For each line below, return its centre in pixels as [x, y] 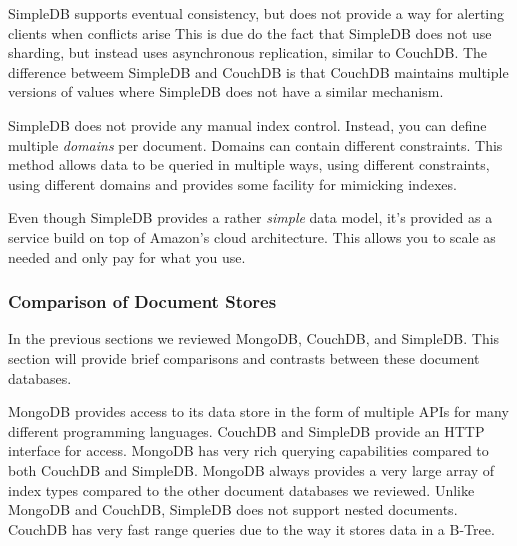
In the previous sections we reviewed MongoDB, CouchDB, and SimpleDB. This [254, 338]
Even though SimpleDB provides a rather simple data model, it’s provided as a [250, 217]
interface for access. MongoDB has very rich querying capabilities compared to [248, 450]
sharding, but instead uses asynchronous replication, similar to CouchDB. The [248, 52]
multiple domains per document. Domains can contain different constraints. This [255, 144]
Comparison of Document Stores [142, 301]
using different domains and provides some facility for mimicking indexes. [232, 183]
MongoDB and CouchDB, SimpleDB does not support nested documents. [233, 509]
